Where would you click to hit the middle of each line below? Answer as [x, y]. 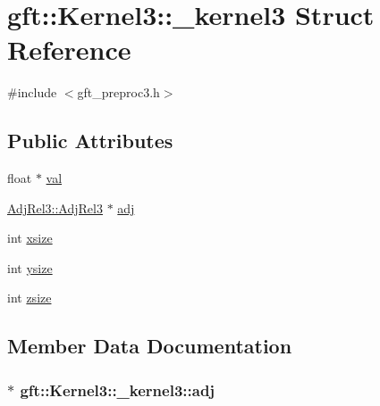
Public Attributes [90, 141]
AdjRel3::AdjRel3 [55, 207]
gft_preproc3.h [118, 92]
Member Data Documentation [150, 346]
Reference [69, 50]
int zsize [30, 298]
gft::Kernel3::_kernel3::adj [118, 389]
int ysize [30, 267]
